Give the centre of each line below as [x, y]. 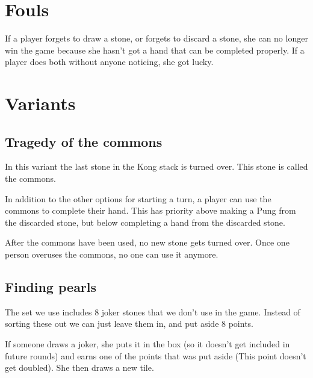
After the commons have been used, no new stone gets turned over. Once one [147, 242]
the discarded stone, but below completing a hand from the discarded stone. [145, 222]
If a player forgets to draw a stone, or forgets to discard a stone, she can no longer [156, 38]
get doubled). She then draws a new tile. [79, 367]
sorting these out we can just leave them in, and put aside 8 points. [129, 324]
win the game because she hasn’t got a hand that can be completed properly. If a [155, 50]
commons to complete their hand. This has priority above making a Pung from [150, 210]
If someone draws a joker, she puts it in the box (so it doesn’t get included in [147, 344]
